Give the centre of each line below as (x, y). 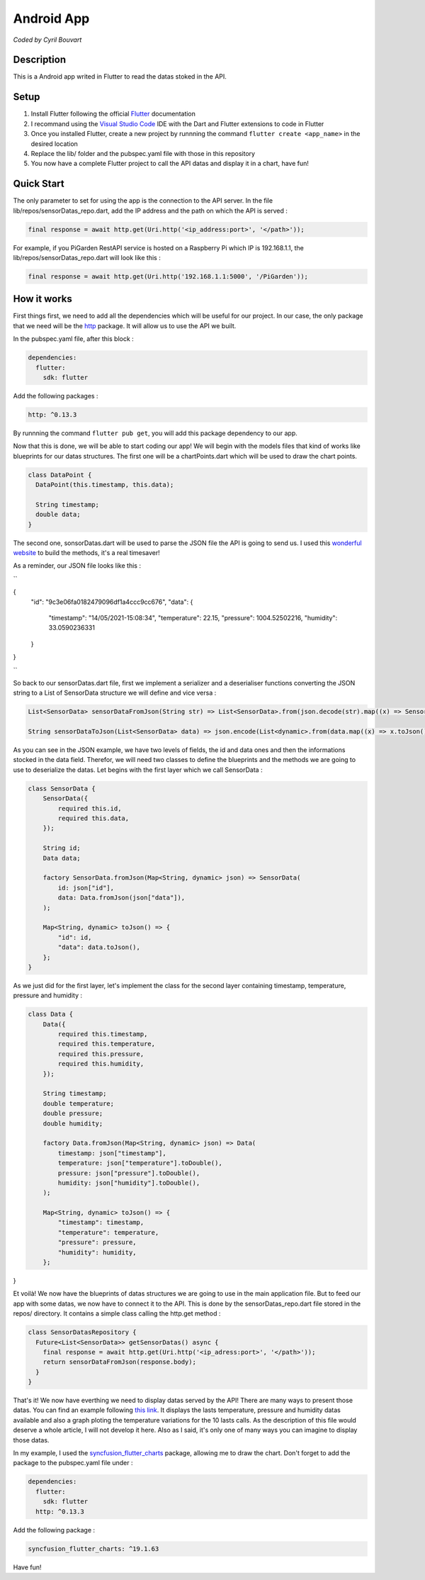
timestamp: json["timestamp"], (112, 1153)
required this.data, (93, 818)
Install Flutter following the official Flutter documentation (113, 114)
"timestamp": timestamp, (101, 1222)
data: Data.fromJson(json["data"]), (121, 898)
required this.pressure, (101, 1054)
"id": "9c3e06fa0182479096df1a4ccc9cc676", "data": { (112, 602)
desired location (54, 144)
